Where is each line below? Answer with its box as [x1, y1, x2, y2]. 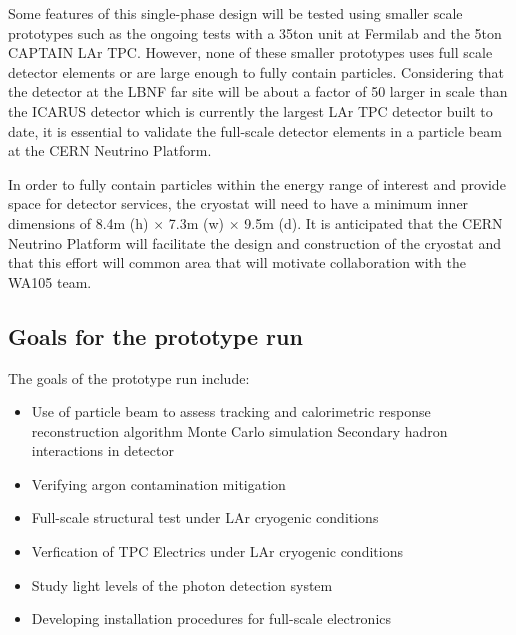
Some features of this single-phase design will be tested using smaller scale [8, 3, 463, 23]
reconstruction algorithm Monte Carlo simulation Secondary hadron [31, 420, 448, 441]
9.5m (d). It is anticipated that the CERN [244, 212, 503, 233]
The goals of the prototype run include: [8, 367, 250, 388]
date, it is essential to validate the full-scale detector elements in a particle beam [8, 120, 502, 141]
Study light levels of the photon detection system [31, 574, 333, 595]
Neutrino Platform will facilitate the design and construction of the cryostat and [8, 232, 501, 253]
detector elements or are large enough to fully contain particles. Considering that [8, 61, 504, 82]
